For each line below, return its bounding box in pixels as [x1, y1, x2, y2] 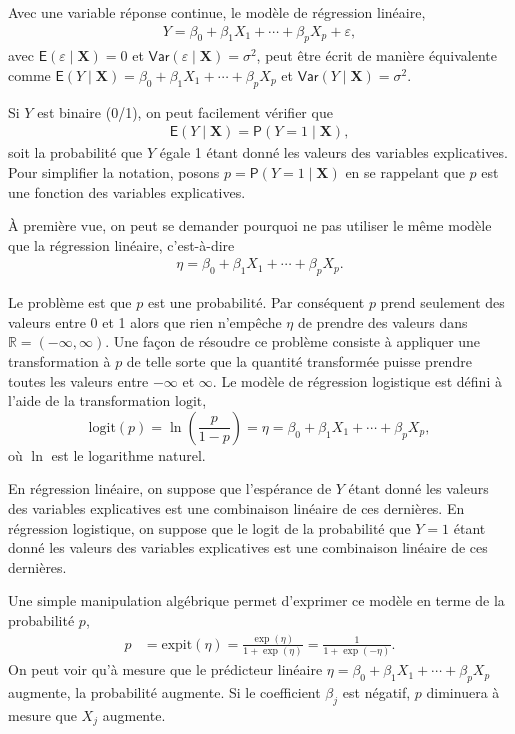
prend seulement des [380, 292, 505, 313]
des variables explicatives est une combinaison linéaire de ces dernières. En [8, 497, 465, 518]
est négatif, [342, 682, 411, 702]
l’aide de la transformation [8, 390, 171, 411]
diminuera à [426, 682, 500, 702]
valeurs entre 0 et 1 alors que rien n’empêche [8, 311, 282, 332]
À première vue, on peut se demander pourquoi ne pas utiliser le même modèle [8, 215, 492, 236]
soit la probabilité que [8, 142, 143, 163]
